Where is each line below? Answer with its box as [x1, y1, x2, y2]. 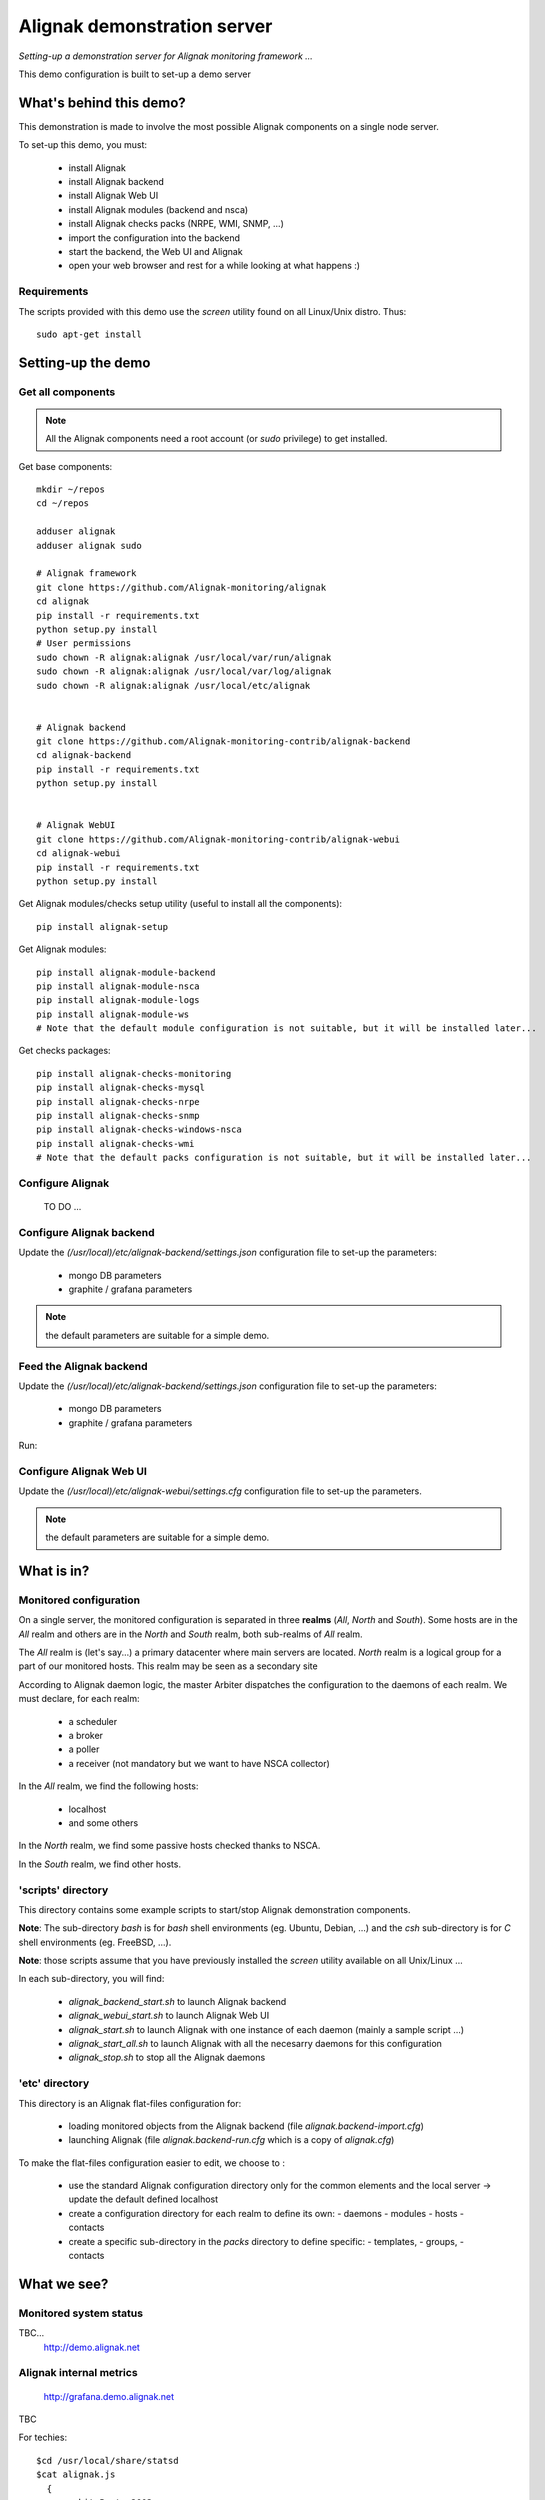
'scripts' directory [18, 1883, 109, 1897]
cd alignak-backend [36, 750, 132, 761]
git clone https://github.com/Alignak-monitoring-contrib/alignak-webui [36, 833, 400, 845]
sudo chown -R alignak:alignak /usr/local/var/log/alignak [36, 666, 332, 677]
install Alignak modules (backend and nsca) [68, 203, 249, 215]
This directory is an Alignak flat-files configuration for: [18, 2097, 242, 2109]
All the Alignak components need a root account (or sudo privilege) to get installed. [45, 433, 388, 445]
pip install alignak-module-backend [36, 966, 216, 978]
